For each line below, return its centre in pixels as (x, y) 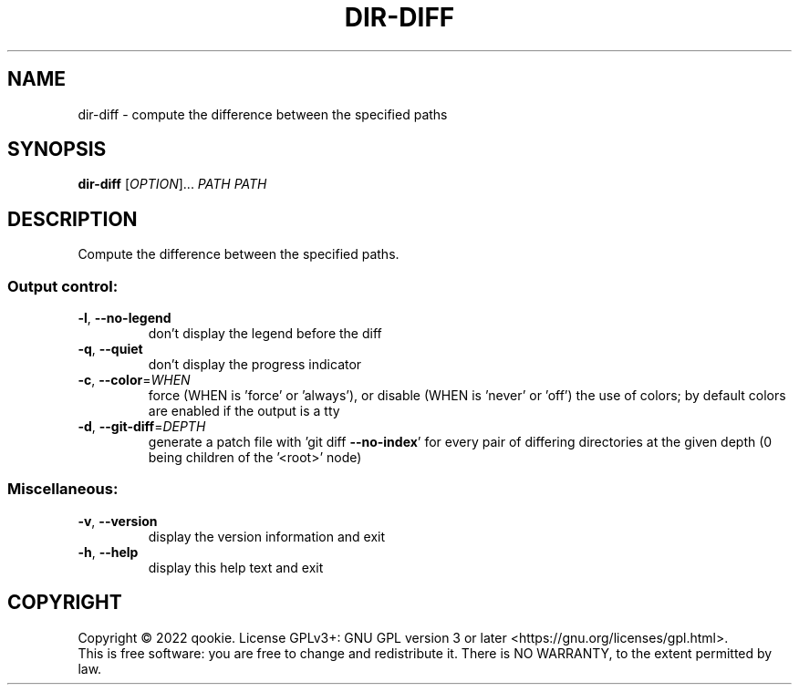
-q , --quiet (110, 349)
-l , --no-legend (125, 318)
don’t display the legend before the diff (265, 334)
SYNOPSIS (57, 150)
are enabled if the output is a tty (244, 411)
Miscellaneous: (63, 489)
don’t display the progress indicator (255, 365)
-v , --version (118, 521)
